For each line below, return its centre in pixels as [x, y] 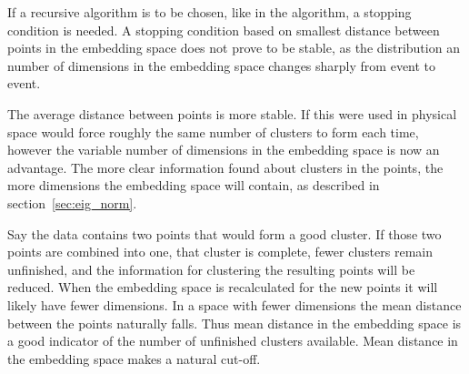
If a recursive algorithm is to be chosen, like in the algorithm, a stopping [210, 12]
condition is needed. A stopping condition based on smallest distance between [224, 30]
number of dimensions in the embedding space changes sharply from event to [222, 65]
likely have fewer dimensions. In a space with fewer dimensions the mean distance [234, 304]
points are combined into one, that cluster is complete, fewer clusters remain [220, 252]
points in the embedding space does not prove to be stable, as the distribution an [234, 48]
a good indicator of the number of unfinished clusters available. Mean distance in [233, 341]
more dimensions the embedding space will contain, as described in [194, 185]
